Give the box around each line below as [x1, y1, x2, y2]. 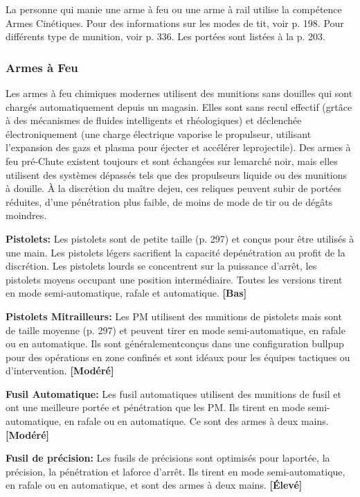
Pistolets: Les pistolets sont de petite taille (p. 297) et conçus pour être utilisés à [6, 231, 354, 245]
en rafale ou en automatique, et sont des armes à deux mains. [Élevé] [6, 478, 303, 492]
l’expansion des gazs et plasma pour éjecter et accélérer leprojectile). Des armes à [6, 140, 351, 155]
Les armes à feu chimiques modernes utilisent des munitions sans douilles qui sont [6, 86, 353, 100]
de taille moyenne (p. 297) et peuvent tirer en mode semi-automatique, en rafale [6, 322, 345, 337]
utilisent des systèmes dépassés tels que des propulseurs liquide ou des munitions [6, 167, 348, 182]
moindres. [6, 208, 47, 223]
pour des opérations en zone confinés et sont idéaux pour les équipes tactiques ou [6, 349, 350, 364]
